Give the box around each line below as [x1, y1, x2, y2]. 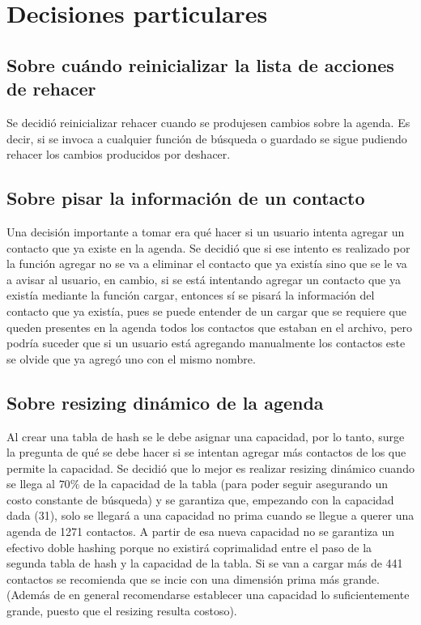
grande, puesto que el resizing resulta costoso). [6, 602, 237, 619]
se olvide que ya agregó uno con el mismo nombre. [6, 350, 256, 367]
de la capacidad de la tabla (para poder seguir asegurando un [83, 475, 388, 492]
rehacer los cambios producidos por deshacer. [6, 146, 231, 163]
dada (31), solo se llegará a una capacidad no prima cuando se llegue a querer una [6, 507, 415, 524]
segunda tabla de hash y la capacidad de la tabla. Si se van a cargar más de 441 [6, 555, 403, 572]
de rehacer [6, 76, 96, 101]
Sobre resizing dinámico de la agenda [6, 389, 324, 415]
